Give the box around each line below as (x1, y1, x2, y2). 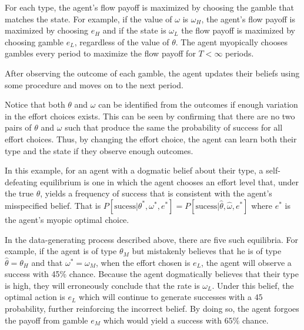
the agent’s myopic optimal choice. (5, 213, 129, 225)
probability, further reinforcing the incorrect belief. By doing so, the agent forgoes (5, 302, 299, 315)
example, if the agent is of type (5, 245, 117, 257)
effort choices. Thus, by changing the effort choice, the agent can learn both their (5, 132, 297, 145)
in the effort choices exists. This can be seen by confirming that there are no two (5, 109, 295, 122)
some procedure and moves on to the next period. (5, 78, 183, 91)
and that (31, 256, 63, 268)
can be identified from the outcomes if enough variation (98, 98, 298, 111)
